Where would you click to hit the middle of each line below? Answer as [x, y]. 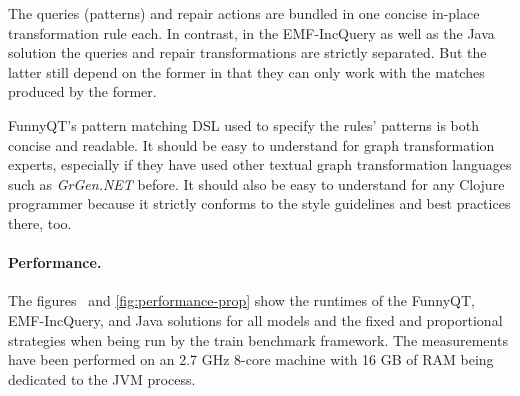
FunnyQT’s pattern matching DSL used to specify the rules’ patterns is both [243, 124]
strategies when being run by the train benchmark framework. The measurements [258, 339]
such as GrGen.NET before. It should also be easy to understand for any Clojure [256, 183]
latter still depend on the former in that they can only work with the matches [246, 71]
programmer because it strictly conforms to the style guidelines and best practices [259, 203]
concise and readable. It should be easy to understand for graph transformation [251, 144]
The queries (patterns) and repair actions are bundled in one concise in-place [244, 13]
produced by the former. [82, 91]
